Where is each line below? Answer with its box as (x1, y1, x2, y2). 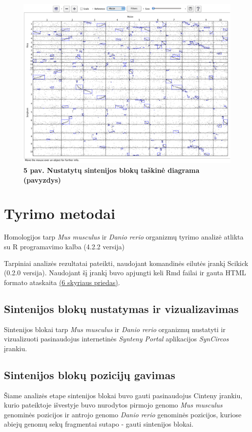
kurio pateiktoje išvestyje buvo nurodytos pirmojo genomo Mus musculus (4, 400, 223, 410)
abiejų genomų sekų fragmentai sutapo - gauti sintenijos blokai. (4, 419, 194, 429)
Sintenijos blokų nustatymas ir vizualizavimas (4, 301, 239, 316)
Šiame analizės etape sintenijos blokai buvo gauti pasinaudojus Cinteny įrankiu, (4, 390, 243, 400)
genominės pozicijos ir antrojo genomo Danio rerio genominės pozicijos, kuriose (4, 409, 242, 419)
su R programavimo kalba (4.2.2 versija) (4, 241, 125, 251)
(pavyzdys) (23, 174, 61, 185)
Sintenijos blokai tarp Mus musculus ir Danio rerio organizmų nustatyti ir (4, 324, 226, 334)
